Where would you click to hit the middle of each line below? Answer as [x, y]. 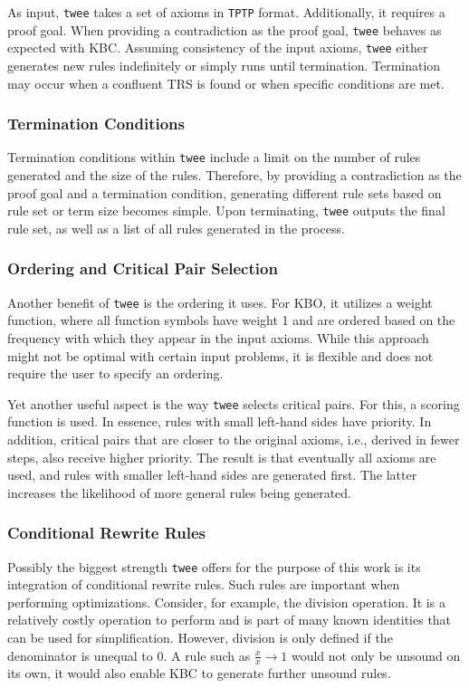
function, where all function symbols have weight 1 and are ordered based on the [231, 320]
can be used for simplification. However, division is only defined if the [200, 637]
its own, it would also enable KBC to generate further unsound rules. [199, 673]
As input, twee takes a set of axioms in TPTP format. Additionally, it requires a [226, 12]
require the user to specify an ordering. [115, 373]
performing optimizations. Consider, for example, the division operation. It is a [226, 602]
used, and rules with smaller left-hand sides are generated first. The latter [212, 475]
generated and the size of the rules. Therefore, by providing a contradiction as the [234, 175]
